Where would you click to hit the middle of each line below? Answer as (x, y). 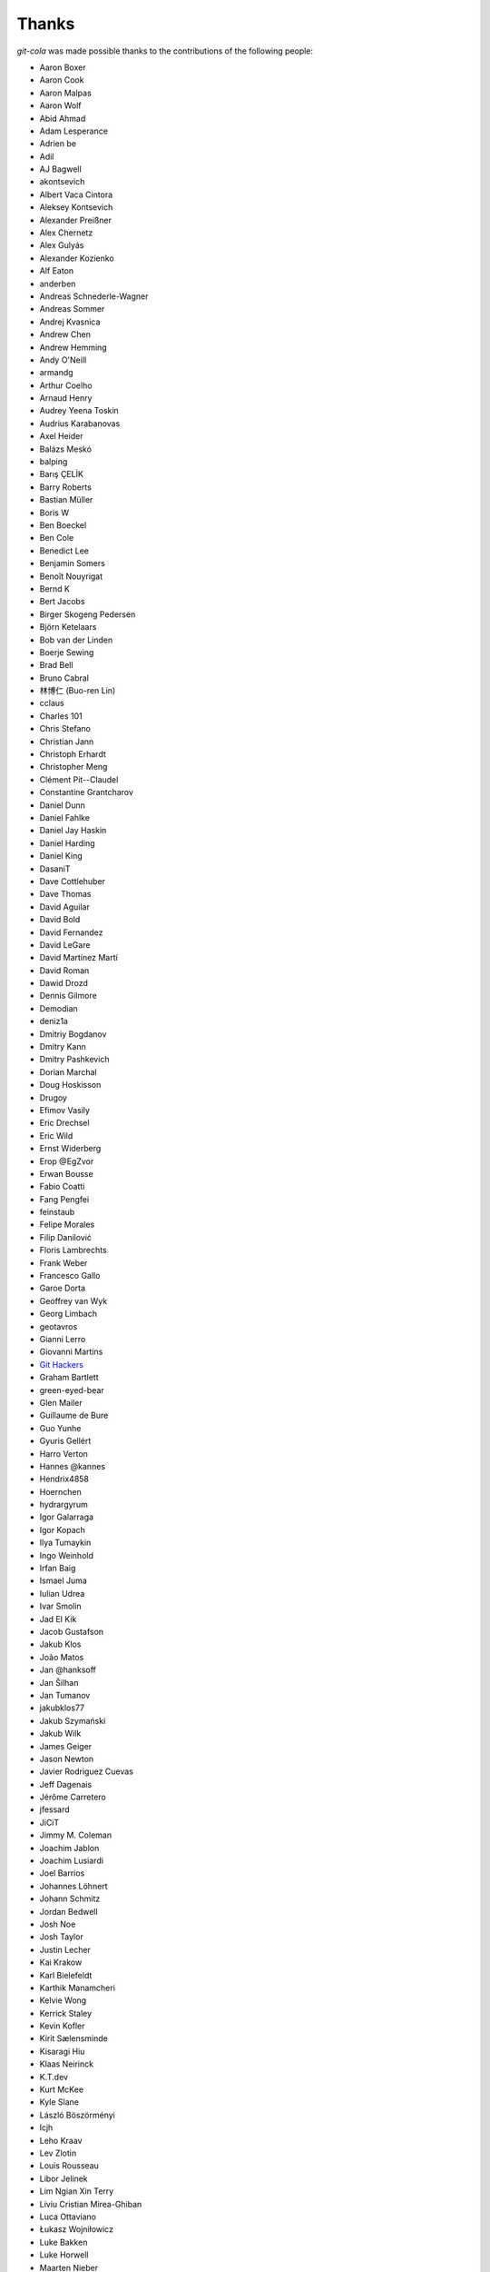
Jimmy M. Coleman (76, 1835)
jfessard (54, 1809)
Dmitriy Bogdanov (73, 1034)
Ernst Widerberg (70, 1149)
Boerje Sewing (67, 652)
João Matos (62, 1657)
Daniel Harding (67, 843)
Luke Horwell (64, 2255)
